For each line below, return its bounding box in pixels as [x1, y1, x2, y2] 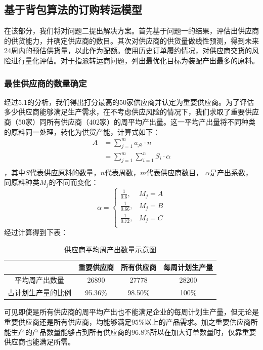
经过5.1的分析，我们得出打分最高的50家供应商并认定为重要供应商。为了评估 [4, 96, 254, 107]
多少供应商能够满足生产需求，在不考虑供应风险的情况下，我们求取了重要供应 [4, 106, 259, 117]
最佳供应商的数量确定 [4, 76, 87, 89]
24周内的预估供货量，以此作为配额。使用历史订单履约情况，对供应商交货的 [4, 45, 252, 56]
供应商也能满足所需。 [4, 336, 75, 347]
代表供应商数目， [146, 167, 203, 177]
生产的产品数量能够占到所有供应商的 [11, 326, 131, 337]
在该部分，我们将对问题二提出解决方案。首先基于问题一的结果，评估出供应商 [4, 25, 259, 36]
